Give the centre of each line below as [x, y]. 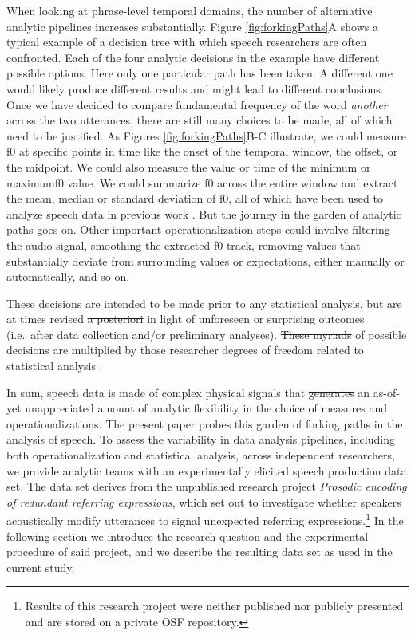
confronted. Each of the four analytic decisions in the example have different [193, 57]
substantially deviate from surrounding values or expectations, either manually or [206, 260]
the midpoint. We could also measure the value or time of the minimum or [189, 166]
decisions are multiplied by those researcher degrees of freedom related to [185, 350]
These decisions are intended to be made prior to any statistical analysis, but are [204, 303]
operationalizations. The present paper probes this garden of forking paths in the [205, 423]
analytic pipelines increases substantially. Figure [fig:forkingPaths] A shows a [192, 26]
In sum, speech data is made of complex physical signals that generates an [188, 392]
